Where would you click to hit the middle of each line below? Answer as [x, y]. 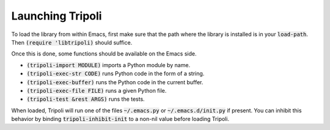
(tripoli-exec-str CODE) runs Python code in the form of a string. [116, 74]
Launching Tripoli [57, 16]
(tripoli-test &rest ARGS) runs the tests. [86, 99]
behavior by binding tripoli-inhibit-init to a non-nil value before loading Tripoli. [120, 119]
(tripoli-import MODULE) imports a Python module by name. [108, 65]
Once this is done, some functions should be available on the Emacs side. [104, 54]
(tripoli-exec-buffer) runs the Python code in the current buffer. [115, 82]
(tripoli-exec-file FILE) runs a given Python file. [97, 90]
